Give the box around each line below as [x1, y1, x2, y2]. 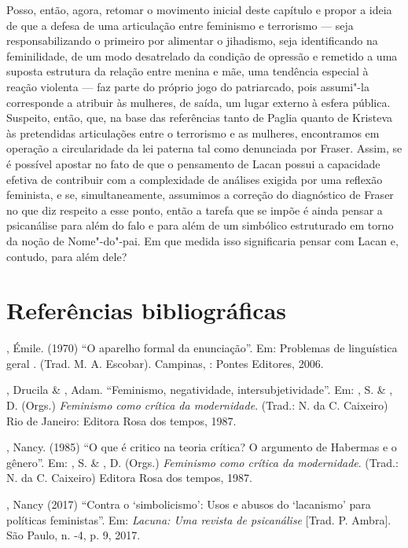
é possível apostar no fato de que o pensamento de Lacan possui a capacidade [6, 155, 380, 171]
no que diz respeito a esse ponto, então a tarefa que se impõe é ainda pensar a [6, 201, 383, 218]
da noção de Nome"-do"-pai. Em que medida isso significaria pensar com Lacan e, [6, 232, 399, 248]
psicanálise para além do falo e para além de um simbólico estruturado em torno [6, 217, 394, 234]
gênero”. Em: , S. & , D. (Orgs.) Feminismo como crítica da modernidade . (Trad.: [6, 454, 399, 470]
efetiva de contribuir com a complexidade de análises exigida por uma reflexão [6, 171, 383, 187]
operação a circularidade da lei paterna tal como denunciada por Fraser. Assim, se [6, 140, 402, 156]
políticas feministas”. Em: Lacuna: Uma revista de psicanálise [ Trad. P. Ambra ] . [6, 511, 391, 528]
